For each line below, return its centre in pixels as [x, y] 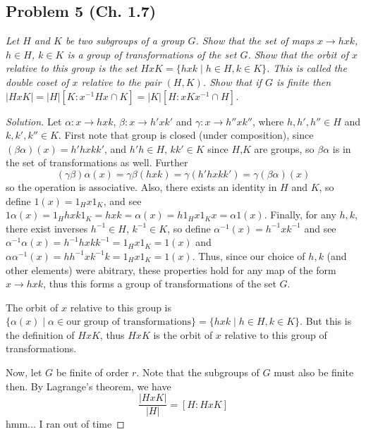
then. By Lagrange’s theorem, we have [89, 386]
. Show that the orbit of [298, 54]
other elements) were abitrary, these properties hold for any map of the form [171, 269]
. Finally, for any [300, 215]
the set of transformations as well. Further [97, 162]
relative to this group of [276, 334]
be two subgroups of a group [125, 41]
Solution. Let [34, 121]
